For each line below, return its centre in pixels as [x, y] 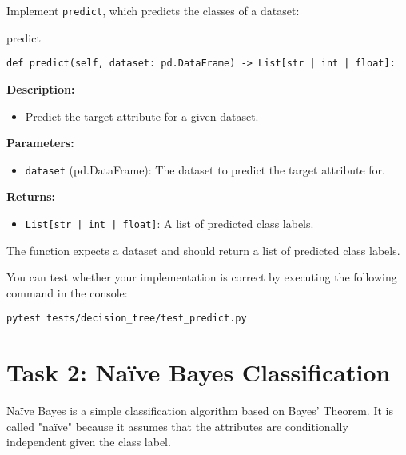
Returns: [31, 196]
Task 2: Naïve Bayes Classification [199, 372]
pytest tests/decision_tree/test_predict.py [127, 319]
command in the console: [67, 292]
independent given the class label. [89, 442]
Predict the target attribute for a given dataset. [142, 116]
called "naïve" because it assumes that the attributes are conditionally [177, 426]
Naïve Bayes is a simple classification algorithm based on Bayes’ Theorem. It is [200, 411]
